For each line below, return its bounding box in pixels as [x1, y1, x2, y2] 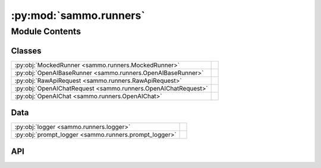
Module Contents [11, 26, 81, 37]
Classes [11, 46, 42, 56]
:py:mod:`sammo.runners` [11, 9, 145, 22]
